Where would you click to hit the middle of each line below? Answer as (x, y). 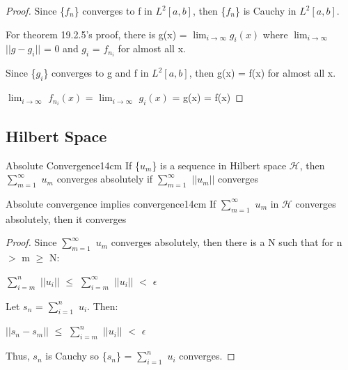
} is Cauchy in (266, 10)
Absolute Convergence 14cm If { (73, 165)
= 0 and (61, 48)
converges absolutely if (105, 179)
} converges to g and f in (96, 73)
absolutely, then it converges (66, 218)
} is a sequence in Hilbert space (219, 165)
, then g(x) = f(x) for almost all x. (262, 73)
